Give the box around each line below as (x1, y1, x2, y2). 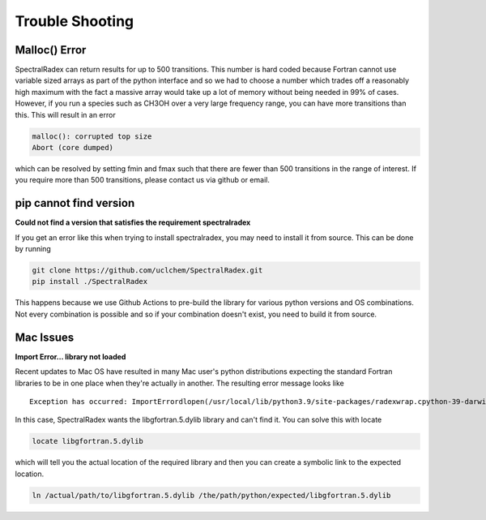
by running (15, 244, 52, 254)
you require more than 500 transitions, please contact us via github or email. (15, 175, 271, 185)
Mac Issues (15, 330, 75, 344)
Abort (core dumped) (32, 143, 113, 152)
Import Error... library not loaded (15, 351, 126, 361)
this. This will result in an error (15, 110, 117, 119)
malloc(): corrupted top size (32, 131, 152, 141)
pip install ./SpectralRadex (32, 277, 148, 286)
